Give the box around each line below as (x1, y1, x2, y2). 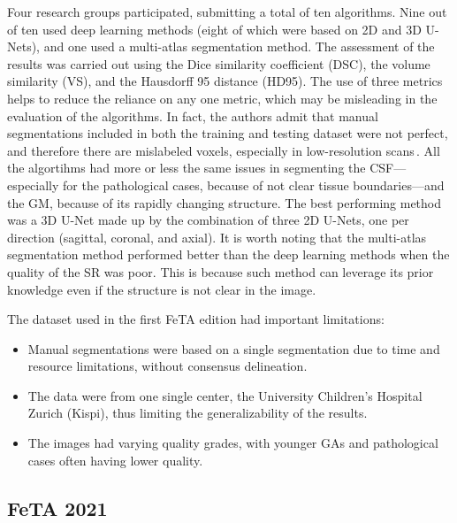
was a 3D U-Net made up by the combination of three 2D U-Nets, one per (7, 211, 409, 229)
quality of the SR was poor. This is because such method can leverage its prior (7, 262, 434, 281)
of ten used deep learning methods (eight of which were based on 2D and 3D (7, 19, 422, 38)
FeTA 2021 (7, 494, 108, 521)
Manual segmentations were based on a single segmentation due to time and (27, 339, 440, 358)
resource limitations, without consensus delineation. (27, 357, 308, 375)
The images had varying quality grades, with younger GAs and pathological (27, 434, 438, 452)
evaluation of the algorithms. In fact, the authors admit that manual (7, 106, 378, 125)
